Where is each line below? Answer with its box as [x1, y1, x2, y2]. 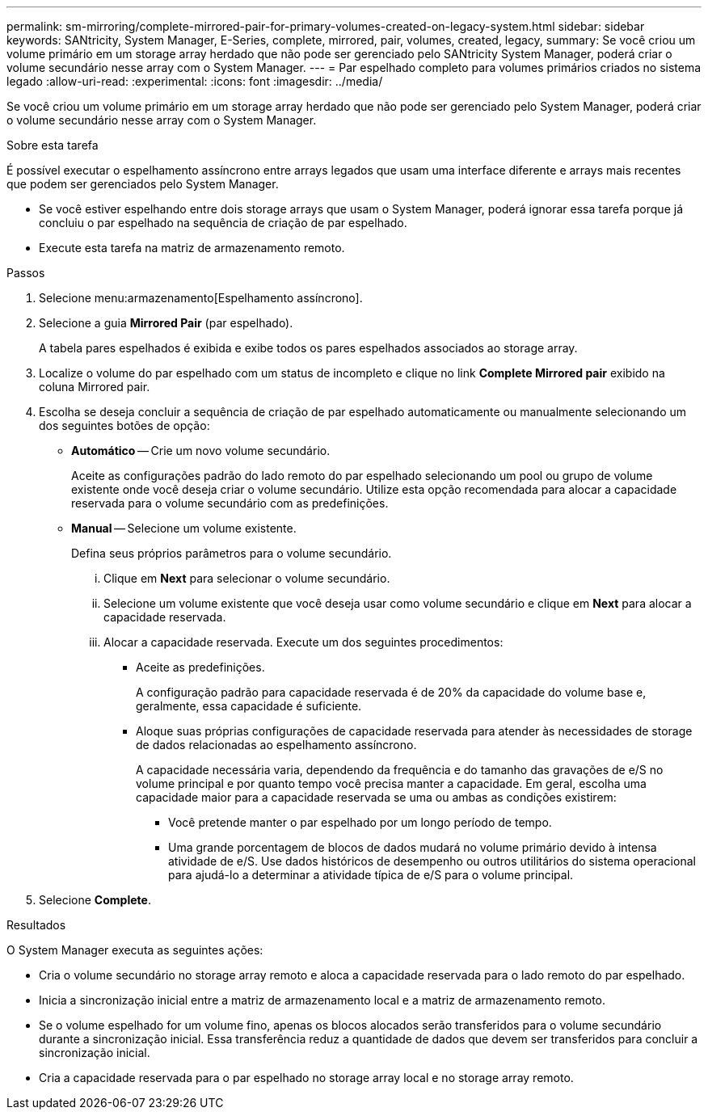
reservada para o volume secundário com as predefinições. [71, 496, 389, 510]
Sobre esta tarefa [6, 138, 99, 152]
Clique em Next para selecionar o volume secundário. [103, 571, 390, 585]
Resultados [6, 918, 66, 932]
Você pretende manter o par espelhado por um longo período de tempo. [168, 815, 552, 829]
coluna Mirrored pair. [39, 380, 150, 394]
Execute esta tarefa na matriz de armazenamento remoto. [39, 241, 345, 255]
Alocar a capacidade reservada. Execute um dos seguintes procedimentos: [103, 635, 504, 649]
